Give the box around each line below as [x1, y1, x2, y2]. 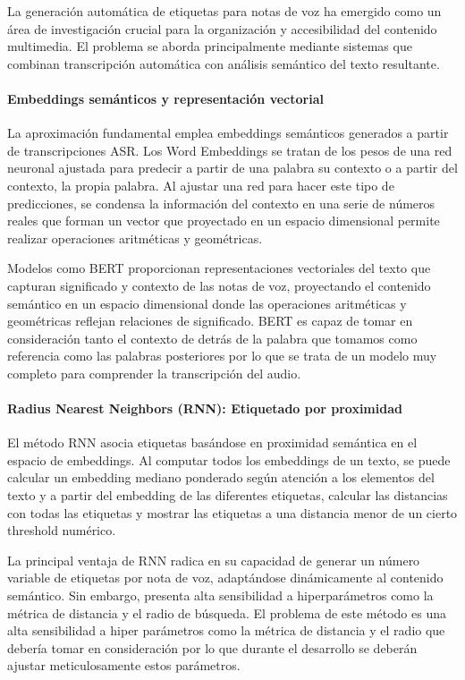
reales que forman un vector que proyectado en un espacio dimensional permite [7, 211, 440, 230]
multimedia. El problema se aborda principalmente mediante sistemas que [7, 37, 412, 55]
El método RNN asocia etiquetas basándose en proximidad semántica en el [7, 433, 418, 452]
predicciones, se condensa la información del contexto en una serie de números [7, 193, 435, 212]
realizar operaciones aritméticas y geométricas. [7, 228, 263, 247]
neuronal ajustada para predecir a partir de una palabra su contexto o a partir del [7, 158, 458, 177]
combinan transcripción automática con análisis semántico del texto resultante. [7, 54, 440, 72]
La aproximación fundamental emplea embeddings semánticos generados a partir [7, 123, 449, 142]
